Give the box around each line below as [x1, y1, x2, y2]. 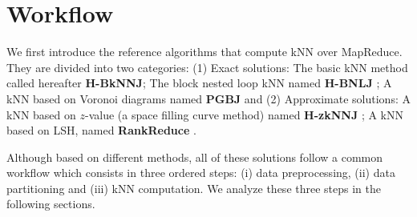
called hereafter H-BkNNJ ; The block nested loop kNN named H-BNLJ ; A [6, 74, 392, 91]
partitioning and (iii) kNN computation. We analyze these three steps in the [6, 179, 381, 196]
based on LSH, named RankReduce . [6, 122, 196, 139]
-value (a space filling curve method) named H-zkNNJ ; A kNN [84, 106, 404, 123]
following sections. [6, 195, 95, 212]
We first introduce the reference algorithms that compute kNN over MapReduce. [6, 43, 403, 60]
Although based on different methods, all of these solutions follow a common [6, 148, 383, 165]
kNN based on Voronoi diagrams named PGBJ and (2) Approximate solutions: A [6, 90, 411, 106]
